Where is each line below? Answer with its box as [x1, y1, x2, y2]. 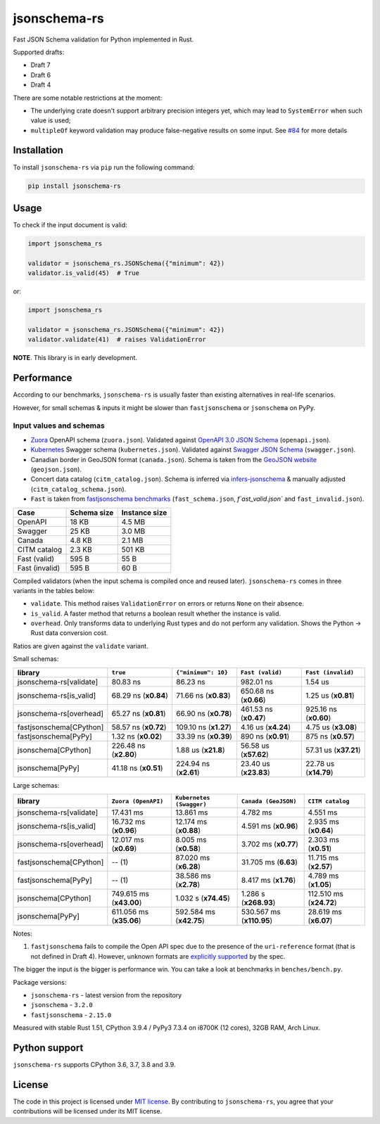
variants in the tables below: [13, 586, 95, 594]
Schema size [70, 507, 114, 517]
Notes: [13, 929, 32, 938]
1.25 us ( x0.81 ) [305, 690, 355, 700]
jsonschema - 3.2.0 [30, 1001, 93, 1009]
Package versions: [13, 978, 67, 986]
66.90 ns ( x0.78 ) [176, 708, 232, 718]
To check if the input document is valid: [13, 221, 128, 229]
